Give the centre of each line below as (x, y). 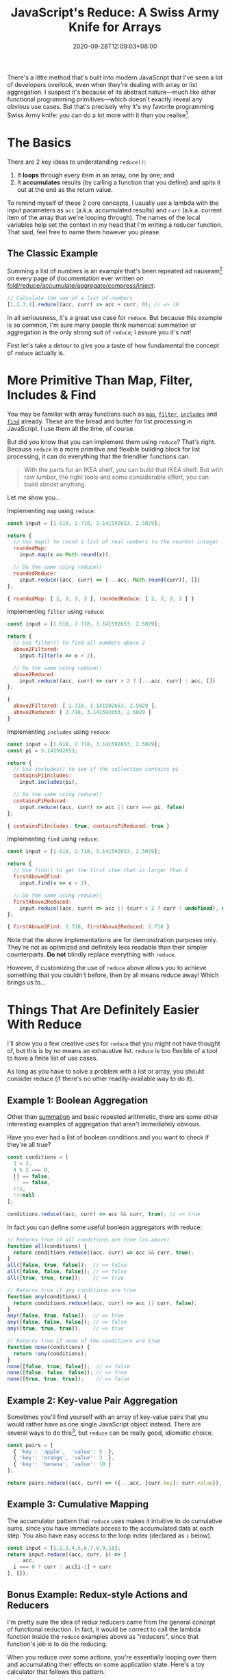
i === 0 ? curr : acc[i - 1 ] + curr (62, 1567)
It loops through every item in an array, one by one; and (95, 175)
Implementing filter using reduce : (56, 612)
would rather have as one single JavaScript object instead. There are (104, 1424)
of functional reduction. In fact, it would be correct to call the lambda (104, 1629)
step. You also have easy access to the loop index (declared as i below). (110, 1535)
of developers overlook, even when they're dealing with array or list (102, 84)
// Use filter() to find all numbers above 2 (79, 643)
